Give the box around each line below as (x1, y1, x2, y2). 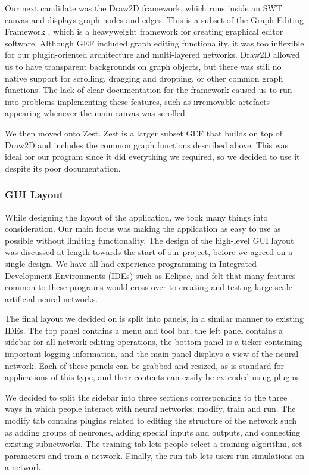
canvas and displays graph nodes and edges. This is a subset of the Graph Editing (5, 13, 304, 26)
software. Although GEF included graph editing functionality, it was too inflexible (5, 36, 304, 49)
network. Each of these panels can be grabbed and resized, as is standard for (5, 359, 285, 371)
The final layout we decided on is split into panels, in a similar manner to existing (5, 312, 304, 325)
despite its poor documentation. (5, 162, 121, 174)
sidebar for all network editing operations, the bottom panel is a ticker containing (5, 336, 302, 348)
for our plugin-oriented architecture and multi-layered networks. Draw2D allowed (5, 48, 300, 61)
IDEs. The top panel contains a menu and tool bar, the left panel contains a (5, 324, 283, 336)
